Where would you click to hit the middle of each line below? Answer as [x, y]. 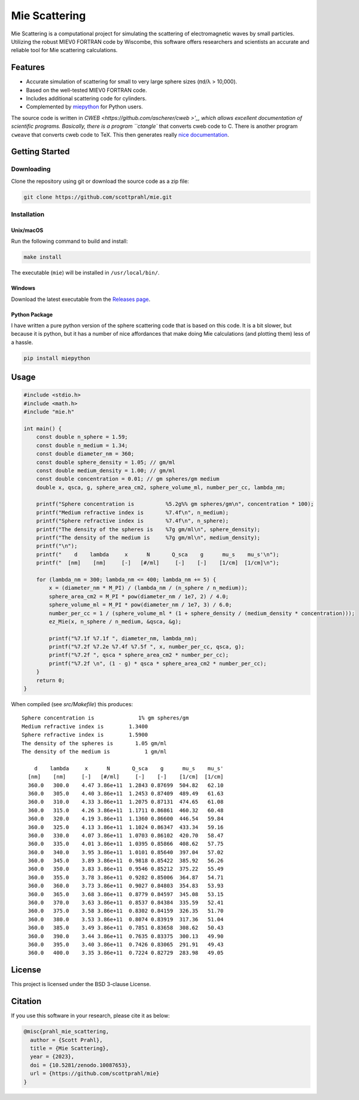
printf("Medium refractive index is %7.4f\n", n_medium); [133, 512]
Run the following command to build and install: [69, 241]
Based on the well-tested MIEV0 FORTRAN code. [86, 90]
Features [28, 67]
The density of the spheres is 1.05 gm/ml [94, 743]
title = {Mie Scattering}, [70, 1048]
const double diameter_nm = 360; [85, 454]
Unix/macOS [27, 230]
